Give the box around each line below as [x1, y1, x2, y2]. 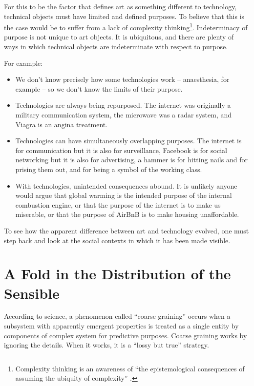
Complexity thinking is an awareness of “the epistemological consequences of [15, 363, 245, 373]
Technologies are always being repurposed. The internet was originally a [15, 100, 231, 110]
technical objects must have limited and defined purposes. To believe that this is [4, 11, 245, 21]
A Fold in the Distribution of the [4, 264, 231, 284]
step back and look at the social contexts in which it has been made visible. [4, 235, 231, 245]
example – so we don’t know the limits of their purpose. [15, 83, 183, 94]
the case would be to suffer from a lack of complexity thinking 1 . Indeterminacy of [4, 21, 248, 32]
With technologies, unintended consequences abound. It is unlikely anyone [15, 180, 237, 191]
